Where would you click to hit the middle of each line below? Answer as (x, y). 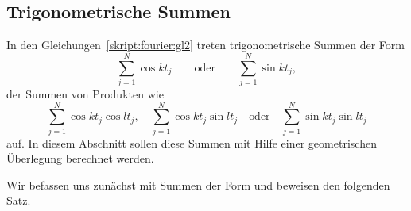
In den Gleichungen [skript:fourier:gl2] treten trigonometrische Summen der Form (205, 45)
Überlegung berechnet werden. (80, 158)
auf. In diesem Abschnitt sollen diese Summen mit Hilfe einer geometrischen (192, 142)
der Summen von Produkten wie (85, 93)
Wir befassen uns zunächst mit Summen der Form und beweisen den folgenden (198, 184)
